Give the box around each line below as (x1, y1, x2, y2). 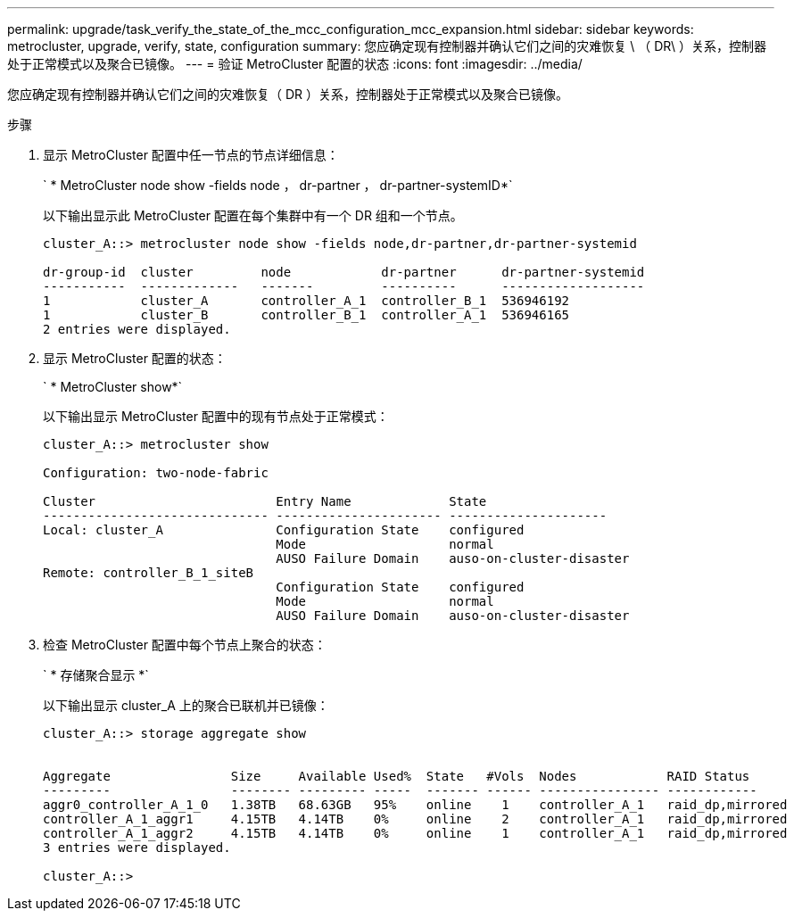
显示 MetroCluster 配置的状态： (43, 351, 227, 366)
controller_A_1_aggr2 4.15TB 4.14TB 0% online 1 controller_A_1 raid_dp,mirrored (43, 826, 788, 840)
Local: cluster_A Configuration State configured (43, 523, 525, 537)
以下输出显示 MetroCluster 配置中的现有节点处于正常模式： (43, 409, 389, 424)
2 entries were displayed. (43, 322, 231, 336)
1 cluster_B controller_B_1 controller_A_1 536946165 (43, 308, 570, 322)
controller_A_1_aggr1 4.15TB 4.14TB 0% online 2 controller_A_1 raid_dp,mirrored (43, 812, 788, 826)
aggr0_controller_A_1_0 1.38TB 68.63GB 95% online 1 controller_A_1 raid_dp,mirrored (43, 798, 788, 812)
